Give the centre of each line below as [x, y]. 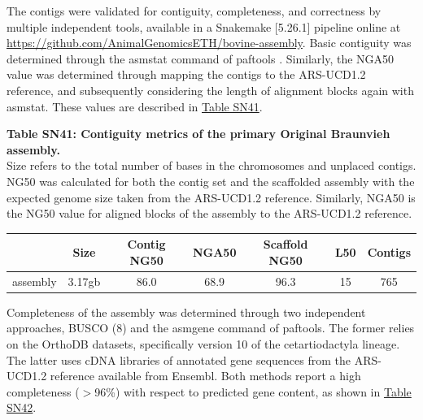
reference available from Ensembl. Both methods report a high [205, 376]
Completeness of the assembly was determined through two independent [186, 312]
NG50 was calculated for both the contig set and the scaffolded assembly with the [211, 181]
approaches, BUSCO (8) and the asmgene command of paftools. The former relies [211, 328]
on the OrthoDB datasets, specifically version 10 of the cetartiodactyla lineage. [203, 343]
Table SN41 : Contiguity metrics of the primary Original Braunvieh [198, 134]
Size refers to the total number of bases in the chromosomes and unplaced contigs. [211, 165]
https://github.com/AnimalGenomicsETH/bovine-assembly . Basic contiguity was [209, 43]
